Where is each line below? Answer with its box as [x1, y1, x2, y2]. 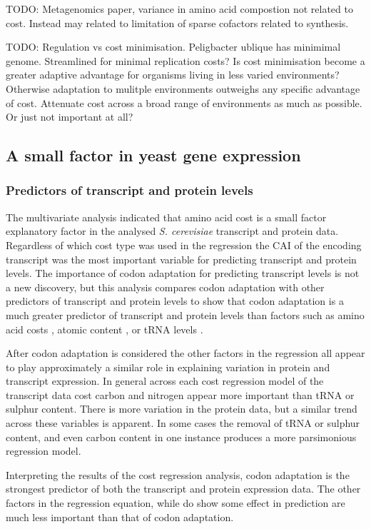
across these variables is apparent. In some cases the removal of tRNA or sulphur [6, 415, 360, 430]
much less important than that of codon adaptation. [6, 509, 234, 524]
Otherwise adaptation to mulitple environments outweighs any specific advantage [6, 81, 360, 96]
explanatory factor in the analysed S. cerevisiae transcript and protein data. [6, 223, 339, 238]
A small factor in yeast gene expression [6, 144, 301, 166]
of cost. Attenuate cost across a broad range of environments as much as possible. [6, 95, 362, 110]
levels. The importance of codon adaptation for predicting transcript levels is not [6, 266, 360, 281]
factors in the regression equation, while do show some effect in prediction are [6, 495, 345, 510]
